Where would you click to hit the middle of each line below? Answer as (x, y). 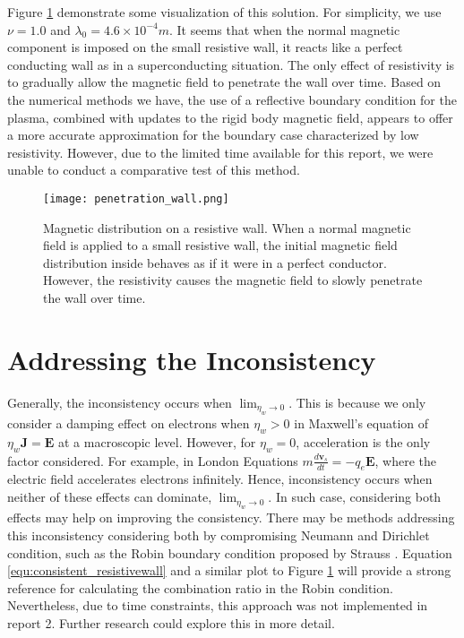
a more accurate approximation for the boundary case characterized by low (213, 135)
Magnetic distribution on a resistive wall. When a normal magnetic (227, 227)
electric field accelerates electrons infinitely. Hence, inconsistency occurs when (220, 479)
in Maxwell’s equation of (361, 423)
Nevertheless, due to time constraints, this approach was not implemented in (218, 605)
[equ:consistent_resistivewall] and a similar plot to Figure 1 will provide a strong (229, 570)
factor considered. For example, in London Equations (153, 460)
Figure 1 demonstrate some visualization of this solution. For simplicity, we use (224, 12)
